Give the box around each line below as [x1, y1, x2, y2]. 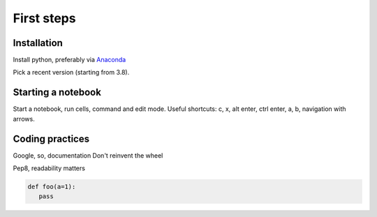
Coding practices [13, 133, 90, 144]
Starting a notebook [13, 87, 101, 98]
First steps [13, 10, 76, 26]
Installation [13, 37, 63, 49]
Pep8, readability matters [13, 164, 85, 172]
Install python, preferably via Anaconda [13, 56, 126, 64]
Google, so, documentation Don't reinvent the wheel [13, 151, 163, 160]
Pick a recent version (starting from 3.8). [13, 68, 130, 77]
